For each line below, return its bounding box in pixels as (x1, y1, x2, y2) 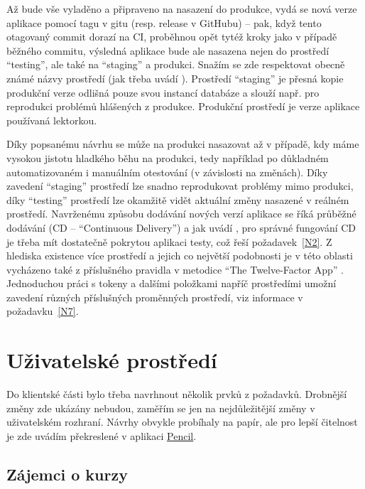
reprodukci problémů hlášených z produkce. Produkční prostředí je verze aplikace (6, 99, 360, 114)
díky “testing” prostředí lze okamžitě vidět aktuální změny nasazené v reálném (6, 192, 349, 207)
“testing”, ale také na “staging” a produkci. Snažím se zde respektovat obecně (6, 57, 345, 72)
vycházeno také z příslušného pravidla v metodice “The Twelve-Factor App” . (6, 262, 344, 276)
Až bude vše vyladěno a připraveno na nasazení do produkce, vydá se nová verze (6, 1, 357, 16)
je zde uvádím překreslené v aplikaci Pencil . (6, 428, 197, 443)
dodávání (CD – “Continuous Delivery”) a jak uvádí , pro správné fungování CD (6, 220, 356, 235)
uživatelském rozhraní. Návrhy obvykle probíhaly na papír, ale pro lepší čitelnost (6, 414, 358, 429)
